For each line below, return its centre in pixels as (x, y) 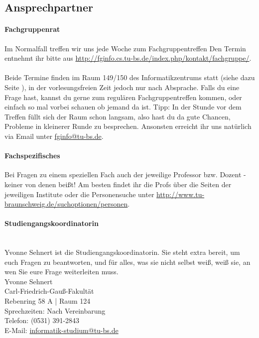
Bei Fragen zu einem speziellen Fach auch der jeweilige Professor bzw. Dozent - (125, 174)
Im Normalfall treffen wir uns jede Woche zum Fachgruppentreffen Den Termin (125, 48)
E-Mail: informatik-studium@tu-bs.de (62, 330)
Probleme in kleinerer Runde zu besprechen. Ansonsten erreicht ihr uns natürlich (128, 126)
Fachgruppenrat (32, 29)
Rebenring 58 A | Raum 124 (48, 301)
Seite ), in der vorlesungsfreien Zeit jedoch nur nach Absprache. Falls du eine (122, 87)
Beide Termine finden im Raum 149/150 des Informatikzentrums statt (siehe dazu (130, 77)
